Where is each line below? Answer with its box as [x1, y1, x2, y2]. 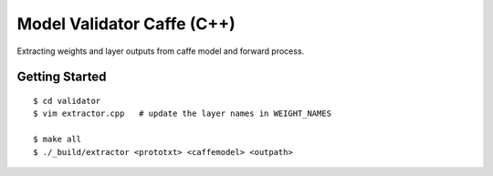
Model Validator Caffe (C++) [16, 14, 236, 34]
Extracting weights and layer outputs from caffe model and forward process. [16, 46, 305, 57]
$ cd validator [33, 96, 101, 106]
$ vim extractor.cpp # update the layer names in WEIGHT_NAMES [33, 109, 332, 119]
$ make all [33, 134, 82, 145]
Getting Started [16, 69, 107, 85]
